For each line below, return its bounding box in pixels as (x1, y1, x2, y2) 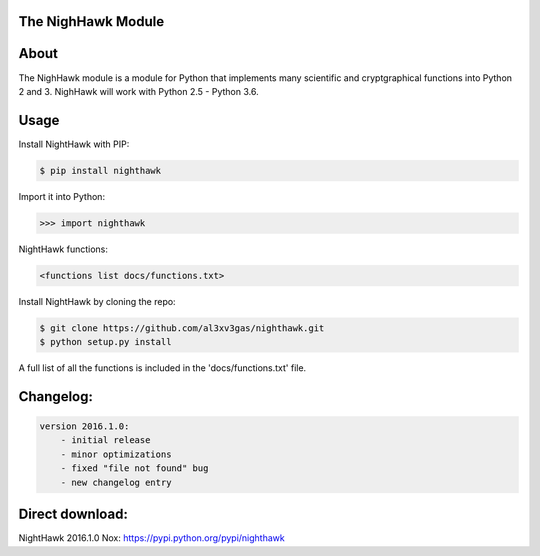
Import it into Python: (18, 190, 105, 202)
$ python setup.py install (39, 336, 172, 348)
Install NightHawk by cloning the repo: (18, 295, 176, 307)
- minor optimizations (60, 448, 172, 460)
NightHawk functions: (18, 243, 109, 255)
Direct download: (18, 506, 129, 523)
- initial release (60, 435, 151, 446)
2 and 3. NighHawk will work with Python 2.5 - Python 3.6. (18, 85, 259, 97)
